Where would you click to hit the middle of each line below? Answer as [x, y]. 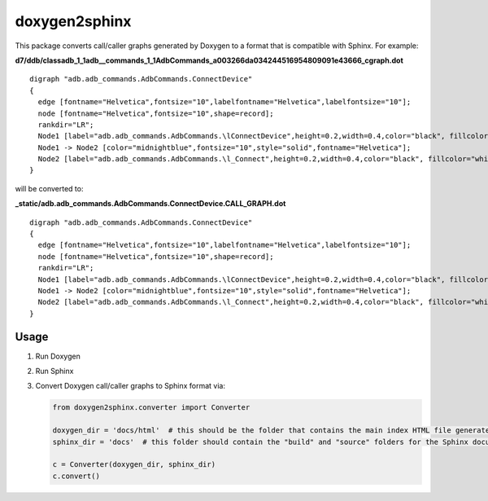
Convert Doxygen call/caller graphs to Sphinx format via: [130, 386]
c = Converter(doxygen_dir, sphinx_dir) [134, 465]
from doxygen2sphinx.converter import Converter [151, 408]
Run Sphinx [54, 371]
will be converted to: [49, 188]
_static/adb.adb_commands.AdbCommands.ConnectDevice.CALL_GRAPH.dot [150, 204]
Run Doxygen [58, 356]
